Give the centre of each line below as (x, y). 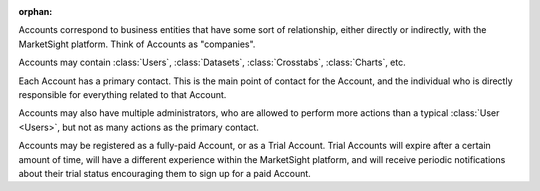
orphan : (35, 11)
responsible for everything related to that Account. (122, 94)
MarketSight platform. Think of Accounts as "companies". (137, 44)
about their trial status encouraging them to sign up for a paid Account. (165, 173)
